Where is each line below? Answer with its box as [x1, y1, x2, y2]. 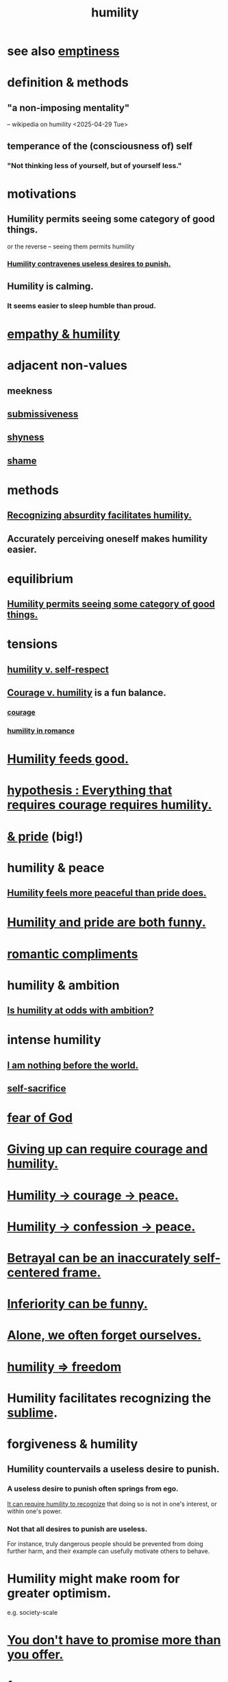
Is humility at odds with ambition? [7, 1005, 154, 1017]
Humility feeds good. [7, 751, 129, 767]
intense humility [7, 1032, 101, 1047]
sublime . [7, 1405, 58, 1421]
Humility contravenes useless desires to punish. [7, 259, 171, 269]
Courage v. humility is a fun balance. [7, 687, 166, 699]
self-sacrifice [7, 1082, 66, 1095]
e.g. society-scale [7, 1608, 58, 1616]
